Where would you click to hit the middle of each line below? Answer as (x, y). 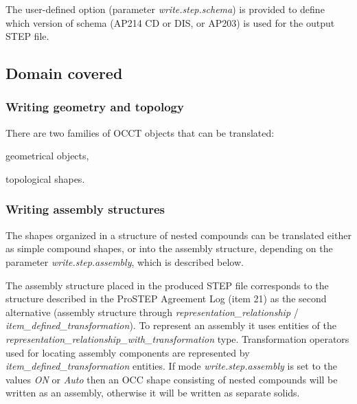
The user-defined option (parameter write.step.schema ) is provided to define (165, 9)
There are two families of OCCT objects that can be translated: (140, 132)
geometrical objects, (47, 156)
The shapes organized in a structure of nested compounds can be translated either (178, 235)
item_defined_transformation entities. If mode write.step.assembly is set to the (171, 366)
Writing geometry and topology (95, 107)
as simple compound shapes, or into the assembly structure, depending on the (169, 248)
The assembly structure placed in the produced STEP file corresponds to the (167, 285)
